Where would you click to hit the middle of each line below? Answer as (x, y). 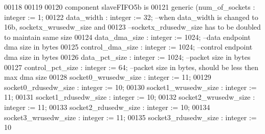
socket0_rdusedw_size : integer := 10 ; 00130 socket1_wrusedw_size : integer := (130, 87)
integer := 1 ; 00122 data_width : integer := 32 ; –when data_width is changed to (131, 17)
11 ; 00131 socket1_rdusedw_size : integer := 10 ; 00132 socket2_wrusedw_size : (130, 97)
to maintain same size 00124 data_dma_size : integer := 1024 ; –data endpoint (127, 37)
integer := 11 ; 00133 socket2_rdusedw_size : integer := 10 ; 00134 (107, 107)
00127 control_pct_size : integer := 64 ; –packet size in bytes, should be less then (131, 67)
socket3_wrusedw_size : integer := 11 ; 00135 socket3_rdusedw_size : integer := (130, 117)
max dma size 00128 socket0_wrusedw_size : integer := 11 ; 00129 (108, 77)
